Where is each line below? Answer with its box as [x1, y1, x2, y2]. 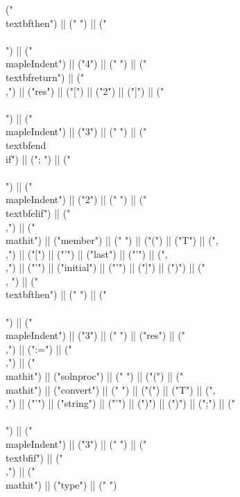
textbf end [6, 137, 46, 152]
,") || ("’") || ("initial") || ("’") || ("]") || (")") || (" [6, 260, 205, 274]
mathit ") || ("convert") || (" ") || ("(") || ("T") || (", [6, 382, 216, 396]
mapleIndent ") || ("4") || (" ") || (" [6, 56, 147, 71]
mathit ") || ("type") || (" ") [6, 477, 117, 491]
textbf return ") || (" [6, 69, 85, 84]
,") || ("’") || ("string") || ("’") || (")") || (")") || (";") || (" [6, 396, 235, 410]
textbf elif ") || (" [6, 205, 71, 220]
